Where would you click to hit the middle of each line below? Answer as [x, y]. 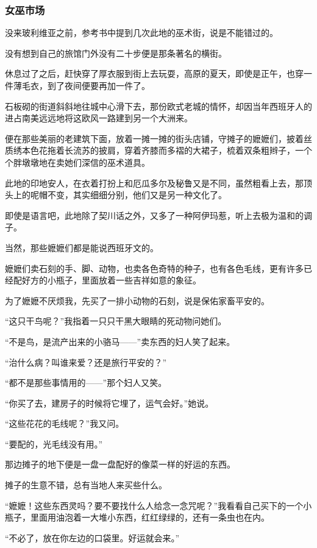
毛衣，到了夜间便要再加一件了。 [86, 85]
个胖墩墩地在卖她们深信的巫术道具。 [77, 162]
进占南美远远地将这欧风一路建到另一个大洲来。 [99, 118]
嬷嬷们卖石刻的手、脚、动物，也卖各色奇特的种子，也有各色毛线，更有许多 [154, 268]
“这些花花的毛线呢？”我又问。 [65, 423]
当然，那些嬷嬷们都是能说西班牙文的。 [82, 247]
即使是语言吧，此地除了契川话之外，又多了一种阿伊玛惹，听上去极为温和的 [154, 215]
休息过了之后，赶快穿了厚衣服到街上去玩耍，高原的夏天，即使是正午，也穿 [154, 73]
